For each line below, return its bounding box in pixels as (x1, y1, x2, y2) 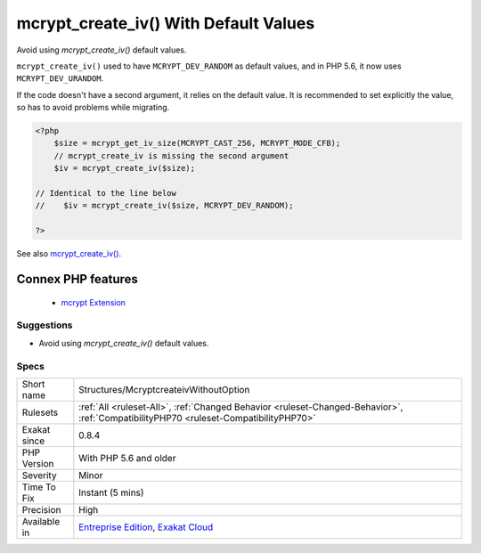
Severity (21, 468, 57, 481)
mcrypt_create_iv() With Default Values (16, 13, 315, 33)
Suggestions (16, 319, 73, 331)
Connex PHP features (16, 272, 138, 287)
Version (21, 457, 54, 469)
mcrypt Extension (61, 297, 126, 307)
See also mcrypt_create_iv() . (16, 248, 122, 259)
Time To (21, 481, 57, 493)
